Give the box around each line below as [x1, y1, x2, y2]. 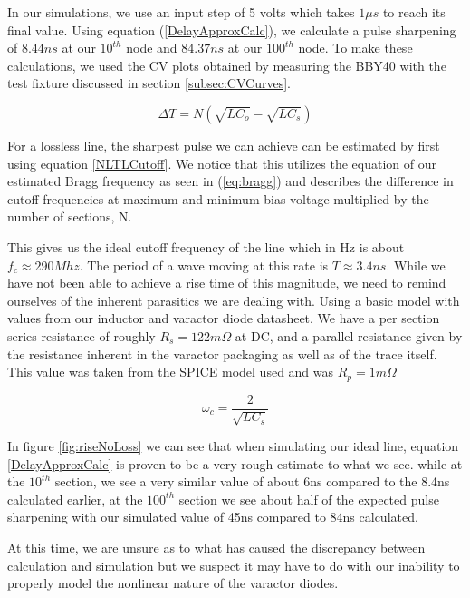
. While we [386, 255, 446, 274]
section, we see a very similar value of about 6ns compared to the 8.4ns [54, 472, 450, 491]
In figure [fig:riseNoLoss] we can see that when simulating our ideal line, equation [7, 436, 459, 455]
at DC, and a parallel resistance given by [235, 326, 463, 345]
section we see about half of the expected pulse [178, 489, 439, 508]
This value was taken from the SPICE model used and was [7, 362, 334, 381]
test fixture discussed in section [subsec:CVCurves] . [7, 74, 291, 93]
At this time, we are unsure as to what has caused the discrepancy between [7, 537, 426, 556]
